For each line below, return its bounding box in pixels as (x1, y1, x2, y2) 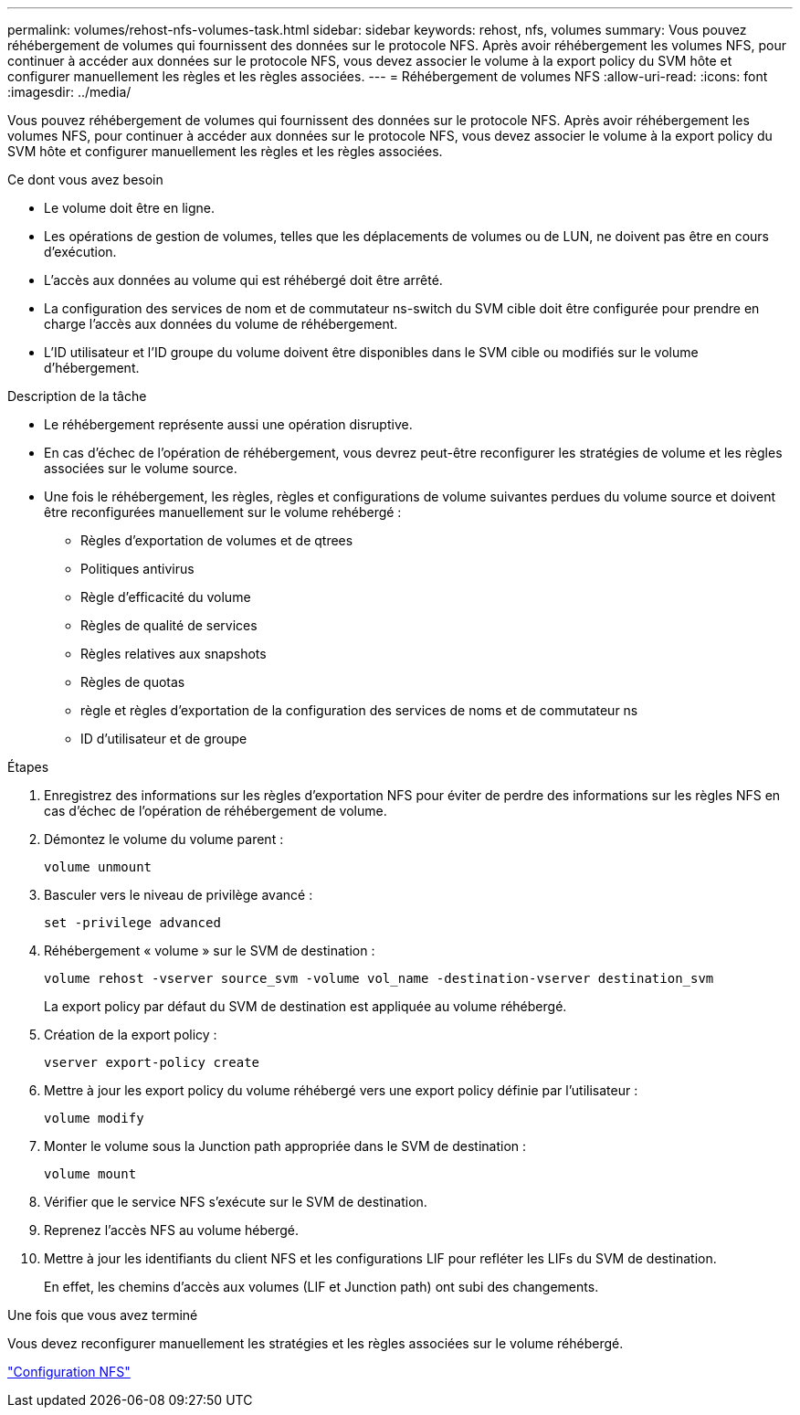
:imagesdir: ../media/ (7, 84, 132, 100)
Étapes (7, 759, 49, 775)
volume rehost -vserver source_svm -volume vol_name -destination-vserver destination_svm (44, 971, 714, 986)
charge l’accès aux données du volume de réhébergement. (44, 316, 398, 332)
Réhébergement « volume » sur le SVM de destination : (44, 943, 375, 958)
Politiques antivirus (80, 561, 195, 576)
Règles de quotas (80, 674, 185, 690)
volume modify (44, 1111, 144, 1125)
